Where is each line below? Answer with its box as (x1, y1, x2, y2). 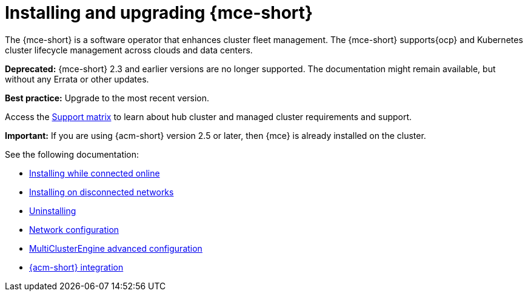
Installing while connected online (29, 167, 160, 178)
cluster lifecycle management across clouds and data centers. (5, 44, 253, 55)
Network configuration (29, 224, 119, 235)
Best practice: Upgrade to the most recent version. (5, 92, 210, 103)
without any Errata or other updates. (5, 73, 149, 84)
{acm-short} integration (29, 261, 124, 272)
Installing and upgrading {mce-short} (5, 2, 313, 23)
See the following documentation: (5, 149, 139, 160)
